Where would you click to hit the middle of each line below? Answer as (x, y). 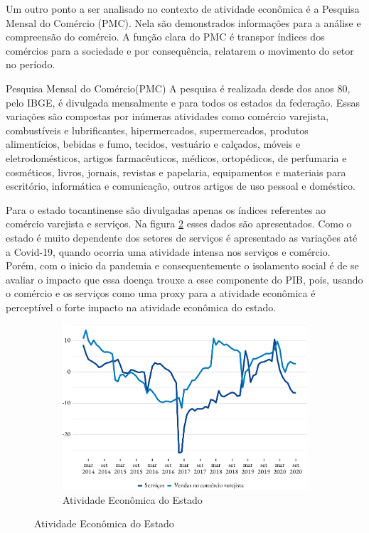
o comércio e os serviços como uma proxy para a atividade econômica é (161, 293)
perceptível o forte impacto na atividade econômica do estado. (141, 307)
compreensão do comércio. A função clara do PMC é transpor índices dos (165, 37)
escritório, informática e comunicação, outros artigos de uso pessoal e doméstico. (181, 186)
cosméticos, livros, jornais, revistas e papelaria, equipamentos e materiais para (176, 172)
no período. (31, 64)
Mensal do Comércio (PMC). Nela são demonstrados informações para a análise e (183, 22)
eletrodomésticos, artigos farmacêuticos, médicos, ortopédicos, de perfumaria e (176, 157)
